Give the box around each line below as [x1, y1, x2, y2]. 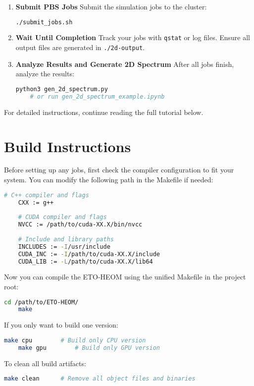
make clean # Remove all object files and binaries [4, 375, 196, 383]
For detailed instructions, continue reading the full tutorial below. [4, 107, 203, 117]
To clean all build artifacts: [4, 358, 86, 368]
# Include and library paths [18, 235, 114, 243]
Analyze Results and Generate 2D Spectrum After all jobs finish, [15, 58, 234, 69]
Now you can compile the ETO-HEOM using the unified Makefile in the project [4, 272, 246, 282]
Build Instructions [4, 136, 131, 156]
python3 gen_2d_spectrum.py [15, 85, 108, 93]
